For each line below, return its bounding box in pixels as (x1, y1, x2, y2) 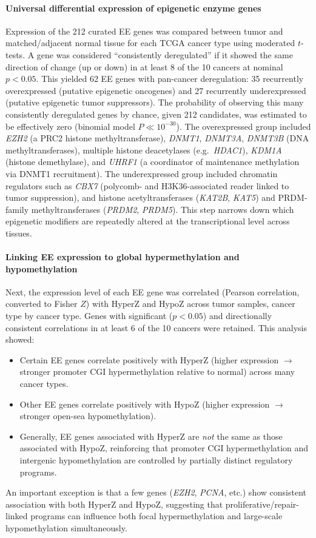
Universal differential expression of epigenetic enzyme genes (5, 1, 261, 14)
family (5, 203, 29, 215)
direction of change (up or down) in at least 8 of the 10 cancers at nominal (5, 60, 283, 73)
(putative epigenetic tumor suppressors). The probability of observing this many (5, 96, 304, 109)
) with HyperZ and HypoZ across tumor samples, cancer (86, 297, 295, 310)
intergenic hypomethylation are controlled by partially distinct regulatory (19, 454, 293, 466)
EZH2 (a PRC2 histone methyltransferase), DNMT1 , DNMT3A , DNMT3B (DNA (5, 132, 309, 144)
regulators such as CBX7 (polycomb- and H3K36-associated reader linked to (5, 179, 289, 192)
